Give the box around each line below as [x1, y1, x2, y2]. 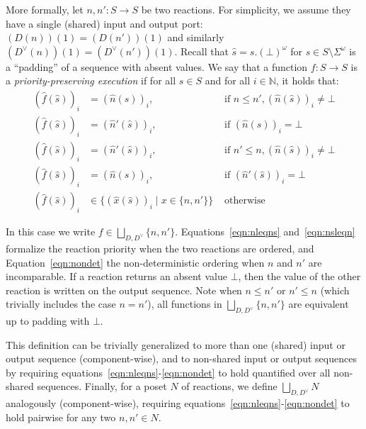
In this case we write [6, 224, 96, 239]
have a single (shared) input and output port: [6, 16, 203, 30]
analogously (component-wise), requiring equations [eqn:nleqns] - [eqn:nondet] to [6, 396, 350, 411]
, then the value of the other [238, 269, 361, 284]
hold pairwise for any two [6, 409, 116, 424]
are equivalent [288, 296, 349, 311]
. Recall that [174, 43, 229, 58]
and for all [205, 73, 251, 88]
